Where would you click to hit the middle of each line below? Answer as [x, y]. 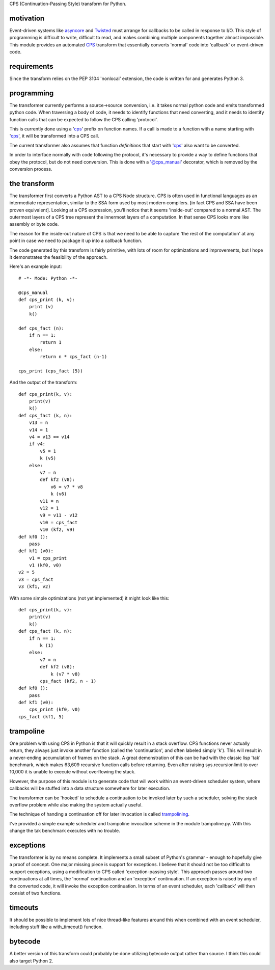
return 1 [51, 342]
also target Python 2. [31, 961]
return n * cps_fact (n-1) [74, 357]
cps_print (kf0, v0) [54, 710]
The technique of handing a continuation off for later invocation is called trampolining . [100, 814]
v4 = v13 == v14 [49, 437]
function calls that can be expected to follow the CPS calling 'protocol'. [84, 119]
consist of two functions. [35, 893]
